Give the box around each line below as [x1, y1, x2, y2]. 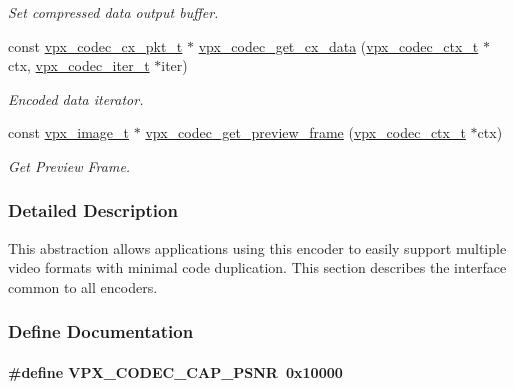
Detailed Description [8, 198, 178, 223]
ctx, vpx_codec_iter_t [8, 55, 150, 76]
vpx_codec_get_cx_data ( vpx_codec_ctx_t [198, 35, 479, 56]
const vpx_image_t [8, 122, 130, 143]
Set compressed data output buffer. [8, 2, 219, 22]
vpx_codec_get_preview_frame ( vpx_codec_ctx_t [145, 122, 466, 143]
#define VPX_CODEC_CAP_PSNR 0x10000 [8, 362, 343, 382]
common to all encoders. [8, 276, 158, 297]
